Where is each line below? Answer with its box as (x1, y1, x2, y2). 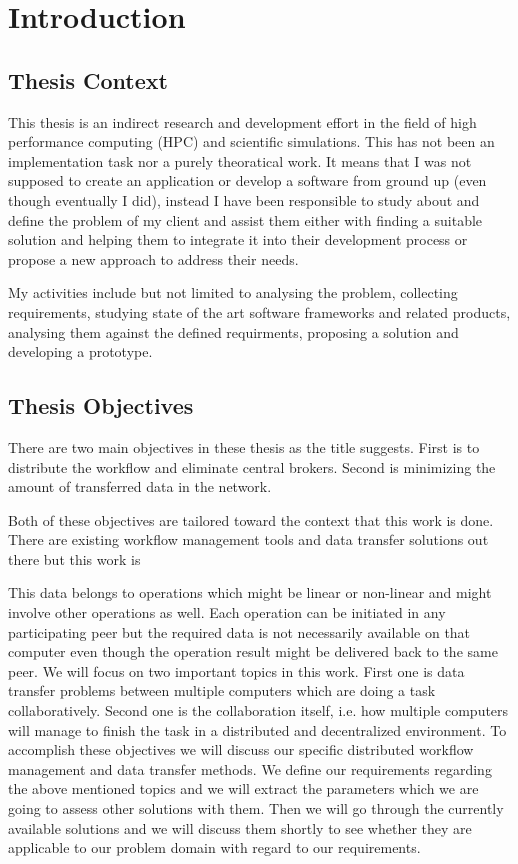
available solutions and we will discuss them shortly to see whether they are (8, 817, 472, 838)
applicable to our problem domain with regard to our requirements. (8, 837, 421, 858)
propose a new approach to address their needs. (8, 248, 299, 269)
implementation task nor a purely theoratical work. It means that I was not (8, 150, 472, 171)
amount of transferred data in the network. (8, 476, 272, 497)
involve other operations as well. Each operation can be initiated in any (8, 602, 446, 623)
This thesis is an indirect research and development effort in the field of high (8, 111, 477, 132)
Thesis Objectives (8, 390, 194, 421)
